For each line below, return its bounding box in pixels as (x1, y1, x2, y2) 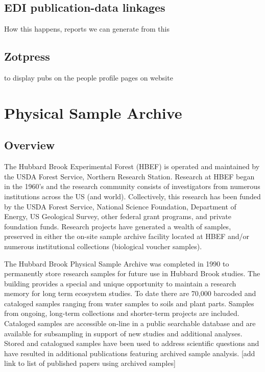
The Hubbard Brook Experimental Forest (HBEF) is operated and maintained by (4, 161, 260, 172)
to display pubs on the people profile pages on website (4, 72, 173, 83)
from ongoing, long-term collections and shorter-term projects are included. (4, 308, 239, 318)
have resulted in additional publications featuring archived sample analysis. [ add (4, 348, 255, 358)
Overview (4, 137, 55, 153)
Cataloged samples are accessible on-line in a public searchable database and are (4, 318, 256, 329)
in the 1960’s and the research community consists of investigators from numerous (4, 181, 260, 192)
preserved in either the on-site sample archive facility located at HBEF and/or (4, 231, 250, 242)
